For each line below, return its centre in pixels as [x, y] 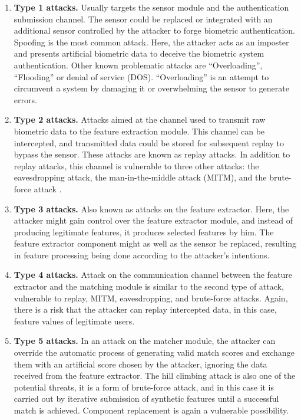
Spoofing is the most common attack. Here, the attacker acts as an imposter [151, 42]
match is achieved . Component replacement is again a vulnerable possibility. [151, 410]
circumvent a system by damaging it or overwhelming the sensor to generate [151, 88]
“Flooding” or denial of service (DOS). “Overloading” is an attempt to [141, 76]
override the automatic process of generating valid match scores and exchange [154, 352]
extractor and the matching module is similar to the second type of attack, [149, 286]
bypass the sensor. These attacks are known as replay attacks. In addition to [152, 154]
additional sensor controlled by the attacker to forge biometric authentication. [154, 30]
